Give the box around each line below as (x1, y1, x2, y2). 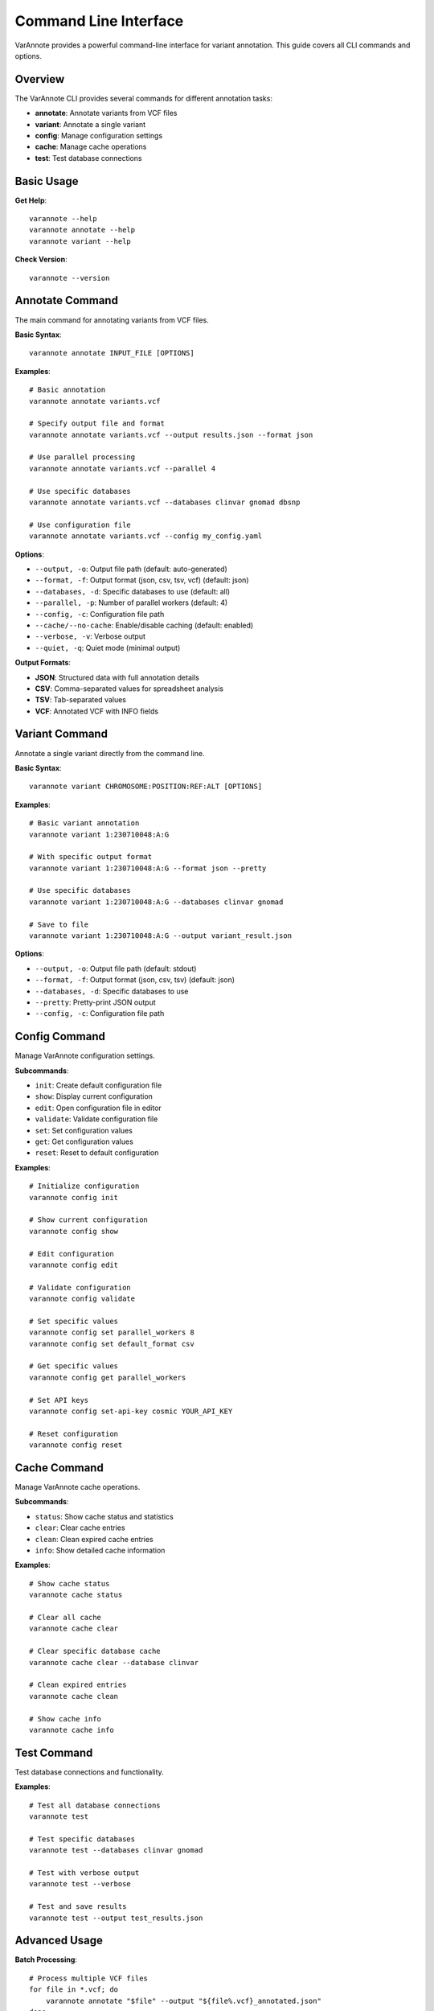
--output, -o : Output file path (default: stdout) (35, 964, 197, 973)
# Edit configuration (29, 1249, 114, 1258)
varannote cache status (29, 1590, 123, 1600)
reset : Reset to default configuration (35, 1148, 159, 1158)
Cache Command (14, 1461, 104, 1474)
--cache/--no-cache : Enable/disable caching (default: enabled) (35, 620, 254, 630)
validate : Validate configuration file (35, 1114, 158, 1124)
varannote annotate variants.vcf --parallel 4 (29, 463, 216, 473)
